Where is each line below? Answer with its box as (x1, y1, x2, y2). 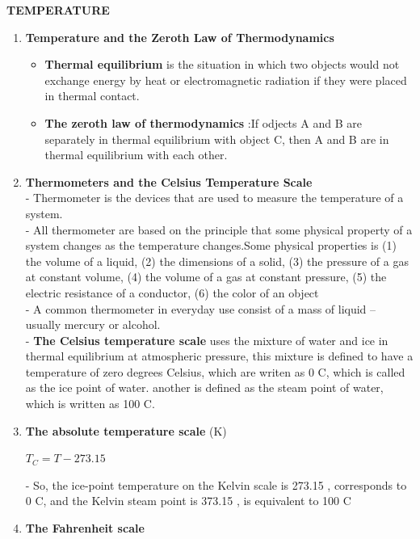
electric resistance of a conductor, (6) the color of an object (25, 284, 319, 301)
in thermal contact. (44, 87, 140, 104)
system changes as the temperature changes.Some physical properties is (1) (25, 237, 397, 254)
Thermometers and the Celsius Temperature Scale (25, 173, 313, 190)
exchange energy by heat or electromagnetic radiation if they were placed (44, 71, 407, 88)
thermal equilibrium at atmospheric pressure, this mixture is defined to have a (25, 347, 414, 364)
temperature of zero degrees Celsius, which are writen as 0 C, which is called (25, 363, 405, 380)
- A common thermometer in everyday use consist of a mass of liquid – (25, 300, 376, 317)
